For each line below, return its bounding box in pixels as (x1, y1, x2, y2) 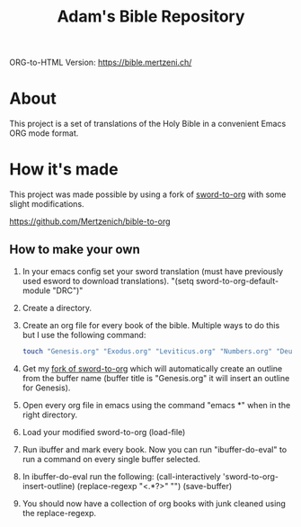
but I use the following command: (22, 329, 146, 340)
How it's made (9, 159, 119, 180)
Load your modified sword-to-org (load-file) (22, 426, 186, 437)
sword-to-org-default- (196, 275, 279, 286)
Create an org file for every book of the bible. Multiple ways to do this (22, 319, 280, 330)
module (22, 285, 51, 296)
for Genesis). (22, 382, 71, 393)
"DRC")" (52, 285, 84, 296)
